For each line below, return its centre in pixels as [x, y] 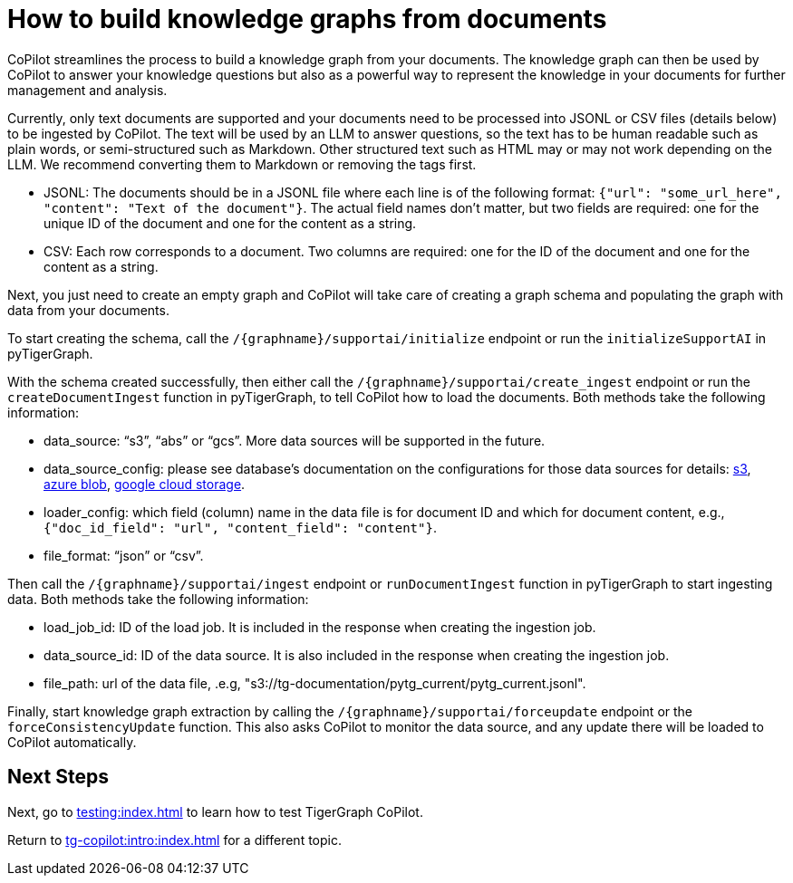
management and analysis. [87, 90]
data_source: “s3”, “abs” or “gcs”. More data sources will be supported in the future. [295, 440]
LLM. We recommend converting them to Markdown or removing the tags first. [242, 164]
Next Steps [58, 777]
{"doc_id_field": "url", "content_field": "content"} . [240, 527]
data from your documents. [88, 310]
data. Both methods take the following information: [158, 599]
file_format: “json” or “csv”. [124, 555]
